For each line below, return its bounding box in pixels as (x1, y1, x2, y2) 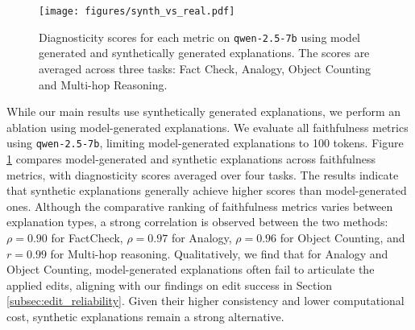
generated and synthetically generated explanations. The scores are (39, 44, 370, 61)
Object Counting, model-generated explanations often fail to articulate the (6, 261, 375, 278)
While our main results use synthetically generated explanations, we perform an (6, 103, 401, 120)
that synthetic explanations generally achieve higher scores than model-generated (6, 182, 407, 199)
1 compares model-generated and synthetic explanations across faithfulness (6, 150, 376, 167)
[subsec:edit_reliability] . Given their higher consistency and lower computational (6, 292, 405, 309)
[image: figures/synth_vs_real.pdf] (39, 6, 235, 17)
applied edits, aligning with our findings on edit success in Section (6, 276, 333, 293)
